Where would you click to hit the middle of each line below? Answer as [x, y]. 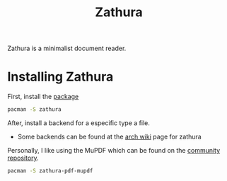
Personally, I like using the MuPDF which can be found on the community [114, 150]
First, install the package [43, 97]
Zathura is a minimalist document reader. [67, 48]
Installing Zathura [60, 77]
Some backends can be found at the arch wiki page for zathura [109, 136]
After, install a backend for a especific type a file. [78, 123]
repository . [23, 158]
